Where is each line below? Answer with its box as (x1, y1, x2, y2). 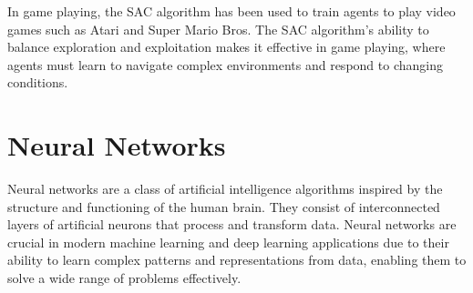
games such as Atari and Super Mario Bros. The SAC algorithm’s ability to (7, 19, 429, 38)
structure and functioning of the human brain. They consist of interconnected (7, 197, 440, 216)
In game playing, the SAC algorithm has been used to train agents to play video (7, 2, 456, 20)
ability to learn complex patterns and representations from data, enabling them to (7, 250, 467, 269)
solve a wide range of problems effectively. (7, 268, 242, 288)
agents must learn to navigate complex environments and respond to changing (7, 55, 443, 74)
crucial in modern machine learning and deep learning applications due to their (7, 232, 449, 251)
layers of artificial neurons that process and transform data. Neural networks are (7, 215, 457, 234)
